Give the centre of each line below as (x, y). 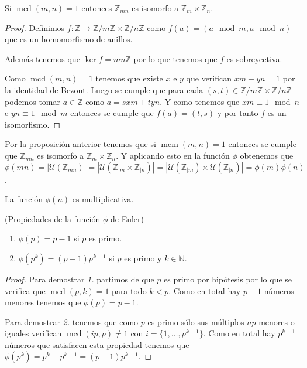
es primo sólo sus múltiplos (196, 321)
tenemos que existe (129, 78)
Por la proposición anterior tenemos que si (80, 144)
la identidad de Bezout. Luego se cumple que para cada (104, 89)
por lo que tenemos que (175, 58)
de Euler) (127, 218)
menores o (277, 321)
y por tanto (238, 113)
